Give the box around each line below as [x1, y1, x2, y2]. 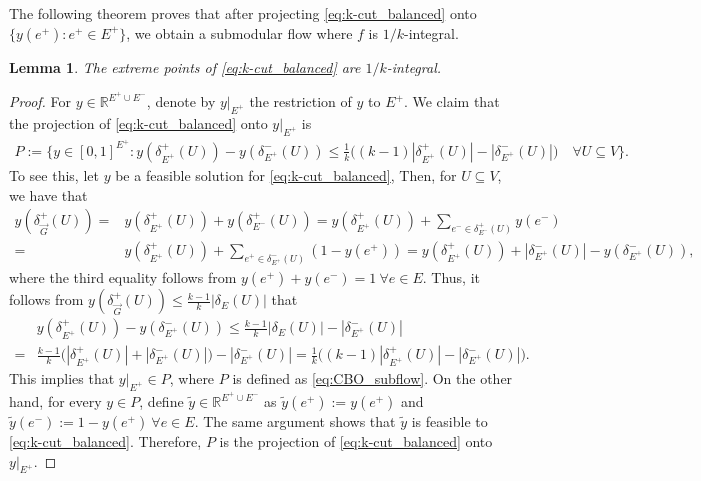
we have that [9, 184, 88, 205]
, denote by [146, 91, 216, 112]
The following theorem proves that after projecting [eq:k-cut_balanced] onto [9, 3, 477, 23]
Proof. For [9, 91, 72, 112]
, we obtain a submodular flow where [126, 22, 353, 43]
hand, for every [9, 391, 102, 412]
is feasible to [411, 411, 488, 432]
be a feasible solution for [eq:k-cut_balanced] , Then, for [115, 164, 457, 185]
